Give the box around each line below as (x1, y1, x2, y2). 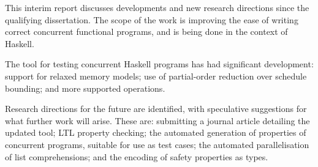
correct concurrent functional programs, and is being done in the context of (5, 25, 288, 38)
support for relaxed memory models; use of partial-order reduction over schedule (5, 69, 307, 82)
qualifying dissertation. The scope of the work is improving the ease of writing (5, 13, 298, 26)
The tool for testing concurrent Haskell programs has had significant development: (5, 58, 314, 70)
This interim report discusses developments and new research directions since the (5, 1, 309, 13)
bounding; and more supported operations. (5, 81, 165, 94)
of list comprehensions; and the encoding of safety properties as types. (5, 150, 268, 163)
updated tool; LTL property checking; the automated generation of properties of (5, 126, 306, 139)
